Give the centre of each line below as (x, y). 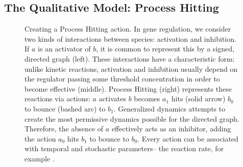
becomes (147, 99)
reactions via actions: (57, 99)
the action (40, 138)
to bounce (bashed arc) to (65, 108)
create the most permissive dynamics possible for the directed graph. (132, 118)
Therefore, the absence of (64, 129)
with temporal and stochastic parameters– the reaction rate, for (124, 148)
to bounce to (109, 138)
